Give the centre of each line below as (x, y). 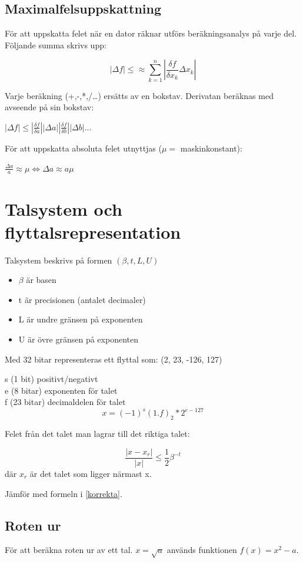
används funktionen (202, 550)
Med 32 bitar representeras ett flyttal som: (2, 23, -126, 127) (114, 359)
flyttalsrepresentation (93, 231)
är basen (41, 280)
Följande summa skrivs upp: (56, 45)
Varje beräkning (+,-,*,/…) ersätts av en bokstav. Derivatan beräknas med (139, 95)
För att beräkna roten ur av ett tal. (69, 550)
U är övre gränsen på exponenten (78, 339)
